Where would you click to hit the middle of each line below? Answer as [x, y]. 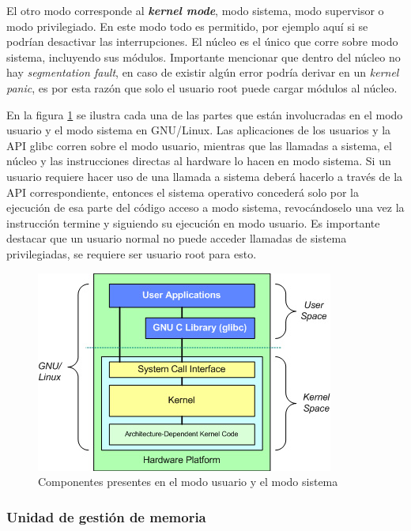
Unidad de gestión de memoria [106, 516]
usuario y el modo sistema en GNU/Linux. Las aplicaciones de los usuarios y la [199, 130]
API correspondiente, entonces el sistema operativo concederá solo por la [183, 192]
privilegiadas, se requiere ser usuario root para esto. [132, 253]
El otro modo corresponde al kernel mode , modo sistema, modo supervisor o [195, 10]
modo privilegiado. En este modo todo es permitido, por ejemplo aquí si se [187, 26]
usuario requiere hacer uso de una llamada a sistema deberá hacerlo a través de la [205, 176]
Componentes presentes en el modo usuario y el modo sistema [188, 482]
